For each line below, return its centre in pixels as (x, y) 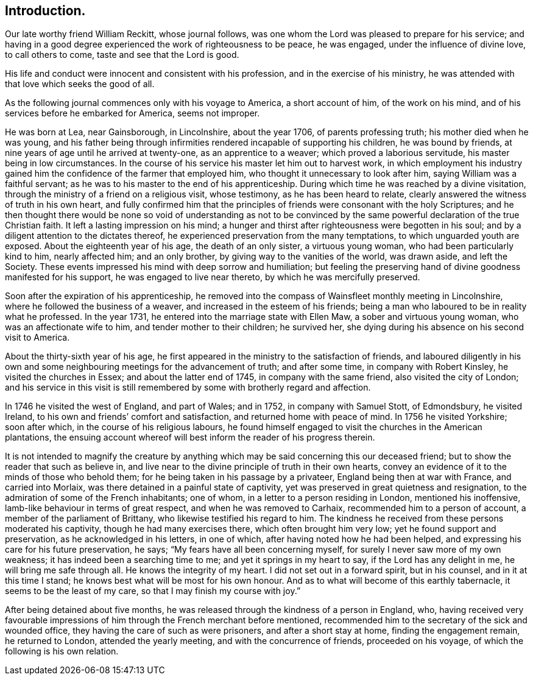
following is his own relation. (62, 651)
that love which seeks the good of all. (80, 84)
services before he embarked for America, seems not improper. (132, 113)
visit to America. (37, 338)
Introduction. (45, 11)
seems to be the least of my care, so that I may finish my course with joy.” (153, 591)
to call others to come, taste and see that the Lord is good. (122, 55)
